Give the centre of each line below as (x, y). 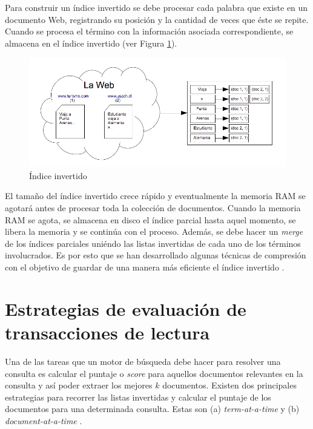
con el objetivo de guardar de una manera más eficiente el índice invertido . (145, 267)
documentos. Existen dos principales (229, 385)
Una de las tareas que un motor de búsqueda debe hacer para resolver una (143, 361)
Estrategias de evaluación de (126, 308)
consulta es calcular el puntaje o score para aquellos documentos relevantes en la (154, 373)
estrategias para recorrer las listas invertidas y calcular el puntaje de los (138, 397)
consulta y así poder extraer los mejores (79, 385)
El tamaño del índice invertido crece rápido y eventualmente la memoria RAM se (155, 196)
